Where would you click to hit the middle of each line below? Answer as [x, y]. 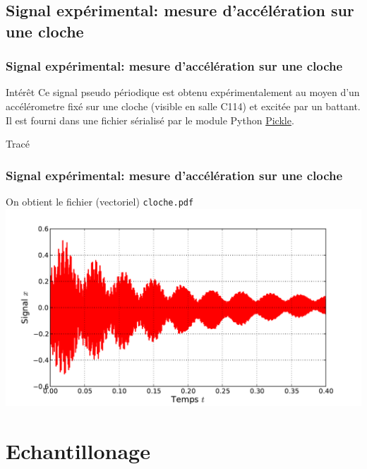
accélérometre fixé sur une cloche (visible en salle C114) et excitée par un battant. [183, 106]
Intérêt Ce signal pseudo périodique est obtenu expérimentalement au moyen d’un [183, 92]
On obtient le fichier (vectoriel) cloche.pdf [100, 201]
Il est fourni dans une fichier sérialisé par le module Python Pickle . [150, 120]
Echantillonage [78, 450]
